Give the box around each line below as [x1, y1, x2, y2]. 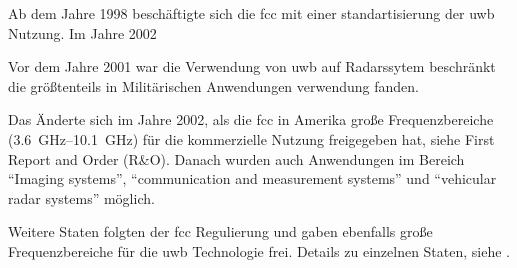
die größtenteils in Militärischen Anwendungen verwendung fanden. [8, 75, 419, 96]
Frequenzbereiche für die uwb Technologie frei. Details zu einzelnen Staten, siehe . [8, 240, 511, 261]
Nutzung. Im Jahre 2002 [8, 22, 157, 43]
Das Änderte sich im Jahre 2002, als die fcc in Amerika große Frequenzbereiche [8, 109, 494, 130]
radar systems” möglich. [8, 187, 155, 208]
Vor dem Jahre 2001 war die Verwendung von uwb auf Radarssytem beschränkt [8, 56, 496, 77]
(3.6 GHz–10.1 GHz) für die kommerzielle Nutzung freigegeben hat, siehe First [8, 128, 495, 149]
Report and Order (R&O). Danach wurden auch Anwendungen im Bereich [8, 148, 465, 169]
